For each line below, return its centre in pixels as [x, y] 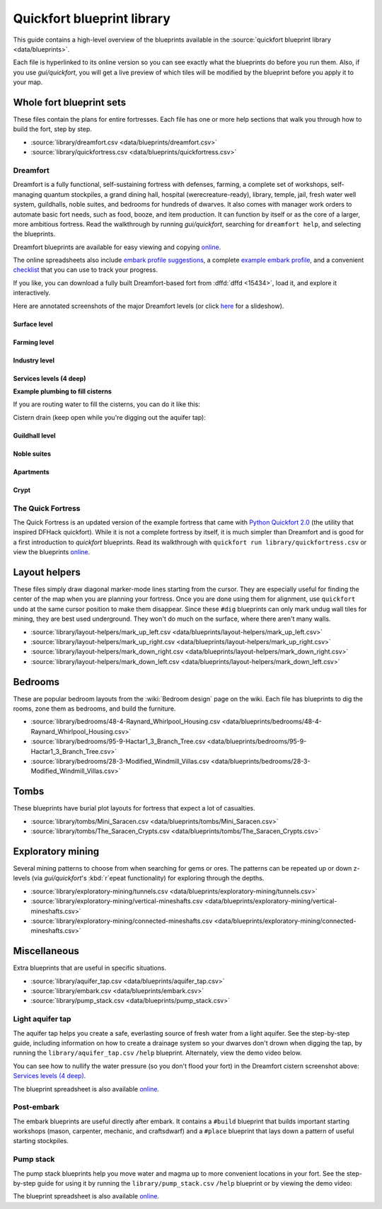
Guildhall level [34, 435]
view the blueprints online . [52, 552]
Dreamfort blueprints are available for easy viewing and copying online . [117, 247]
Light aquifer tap [42, 1019]
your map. [28, 82]
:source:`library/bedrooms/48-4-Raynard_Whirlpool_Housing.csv [126, 721]
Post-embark [36, 1107]
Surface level [33, 324]
